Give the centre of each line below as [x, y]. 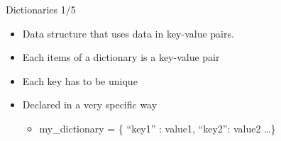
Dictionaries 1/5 [41, 9]
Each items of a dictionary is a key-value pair [121, 57]
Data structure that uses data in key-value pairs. [128, 33]
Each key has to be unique [80, 80]
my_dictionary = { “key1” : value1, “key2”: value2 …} [158, 128]
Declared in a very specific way [90, 105]
